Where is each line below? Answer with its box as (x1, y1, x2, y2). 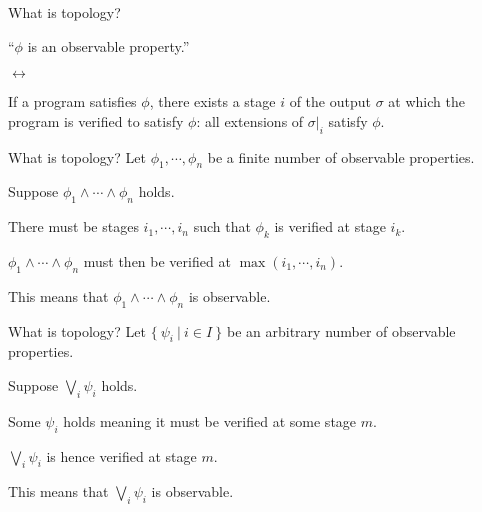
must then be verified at (83, 250, 231, 271)
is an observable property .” (27, 35, 190, 56)
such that (193, 216, 251, 237)
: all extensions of (196, 110, 304, 131)
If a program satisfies (8, 91, 137, 112)
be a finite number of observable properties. (207, 146, 475, 167)
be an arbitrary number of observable (226, 320, 456, 341)
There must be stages (8, 216, 139, 237)
